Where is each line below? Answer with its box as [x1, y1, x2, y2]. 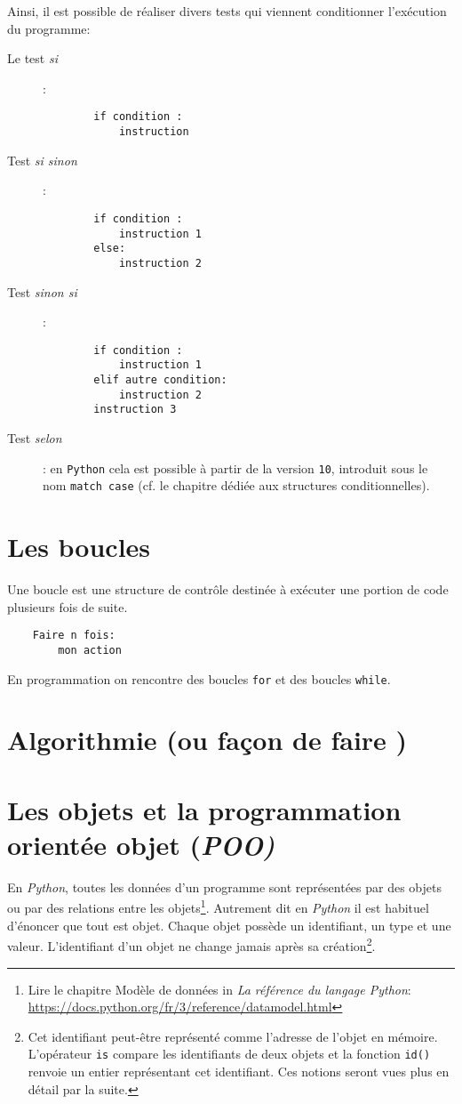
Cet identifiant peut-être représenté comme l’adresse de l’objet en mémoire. [28, 1027, 438, 1045]
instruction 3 [93, 403, 177, 416]
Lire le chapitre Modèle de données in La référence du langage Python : [28, 979, 411, 998]
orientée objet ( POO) [7, 826, 275, 863]
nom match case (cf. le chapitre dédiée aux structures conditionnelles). [43, 476, 430, 495]
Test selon [7, 428, 62, 447]
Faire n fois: [32, 629, 115, 642]
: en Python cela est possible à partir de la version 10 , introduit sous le [43, 458, 428, 477]
